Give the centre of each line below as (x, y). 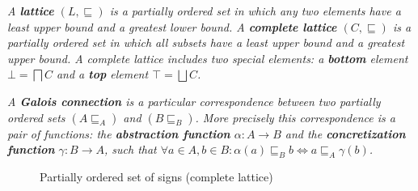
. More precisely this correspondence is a (295, 117)
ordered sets (36, 117)
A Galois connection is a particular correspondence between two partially (194, 101)
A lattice (31, 11)
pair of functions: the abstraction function (119, 133)
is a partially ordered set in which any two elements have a (255, 11)
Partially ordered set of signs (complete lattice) (156, 176)
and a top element (102, 74)
